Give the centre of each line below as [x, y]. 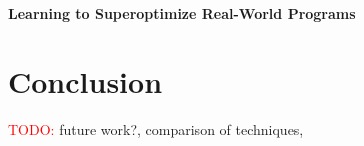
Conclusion [85, 81]
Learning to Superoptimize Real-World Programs [182, 12]
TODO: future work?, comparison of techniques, [156, 129]
